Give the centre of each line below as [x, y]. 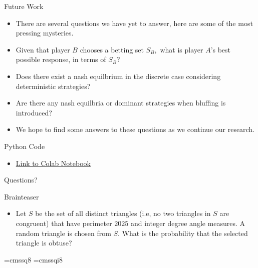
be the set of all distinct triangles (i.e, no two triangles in [123, 213]
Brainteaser [22, 196]
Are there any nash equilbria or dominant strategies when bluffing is [121, 103]
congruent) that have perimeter [64, 223]
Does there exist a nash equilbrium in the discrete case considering [118, 76]
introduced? [34, 112]
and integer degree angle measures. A [188, 223]
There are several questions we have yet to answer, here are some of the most [134, 23]
